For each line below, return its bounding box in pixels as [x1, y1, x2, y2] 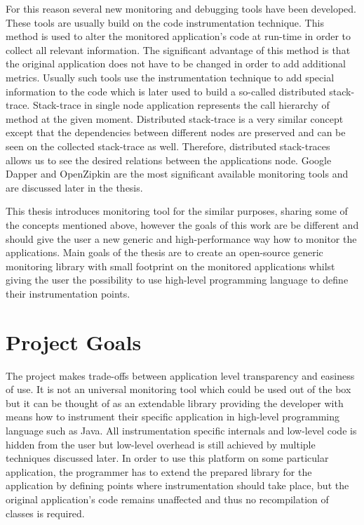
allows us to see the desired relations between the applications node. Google [6, 152, 332, 167]
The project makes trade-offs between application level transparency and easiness [6, 368, 355, 383]
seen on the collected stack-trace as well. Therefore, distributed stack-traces [6, 138, 330, 153]
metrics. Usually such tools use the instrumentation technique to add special [6, 69, 335, 84]
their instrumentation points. [6, 286, 130, 300]
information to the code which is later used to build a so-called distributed [6, 84, 326, 98]
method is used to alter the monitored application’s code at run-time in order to [6, 29, 351, 44]
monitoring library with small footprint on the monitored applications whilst [6, 258, 335, 273]
